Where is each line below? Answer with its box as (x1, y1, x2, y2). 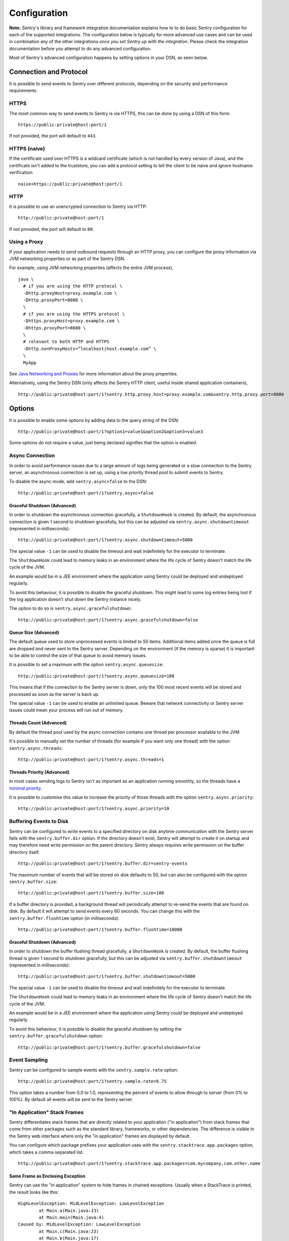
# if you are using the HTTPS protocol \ (23, 311, 125, 317)
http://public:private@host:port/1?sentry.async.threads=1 (18, 757, 164, 762)
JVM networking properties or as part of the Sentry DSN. (9, 256, 126, 262)
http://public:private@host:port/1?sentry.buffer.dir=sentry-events (18, 861, 188, 866)
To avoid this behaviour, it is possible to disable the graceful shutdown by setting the (9, 1026, 182, 1032)
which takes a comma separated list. (9, 1149, 84, 1155)
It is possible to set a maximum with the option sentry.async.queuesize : (9, 662, 164, 668)
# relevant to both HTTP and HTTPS (23, 339, 110, 345)
